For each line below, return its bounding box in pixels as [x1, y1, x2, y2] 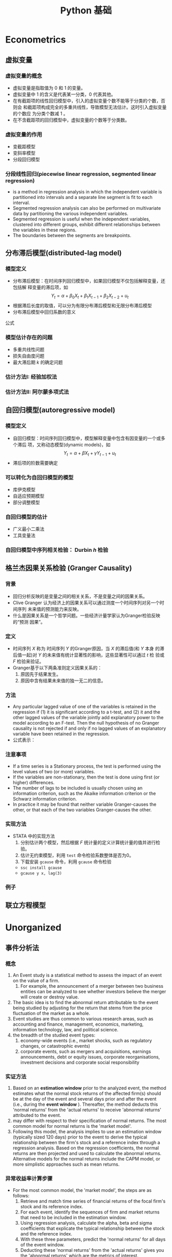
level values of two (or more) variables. [12, 768, 95, 774]
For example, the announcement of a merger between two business [20, 983, 164, 989]
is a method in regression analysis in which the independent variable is [12, 189, 162, 195]
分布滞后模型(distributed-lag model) [5, 248, 122, 257]
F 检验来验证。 [12, 659, 44, 665]
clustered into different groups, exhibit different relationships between [12, 222, 160, 228]
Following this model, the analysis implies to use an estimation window [12, 1129, 162, 1135]
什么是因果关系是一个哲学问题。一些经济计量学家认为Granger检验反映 [12, 612, 160, 618]
